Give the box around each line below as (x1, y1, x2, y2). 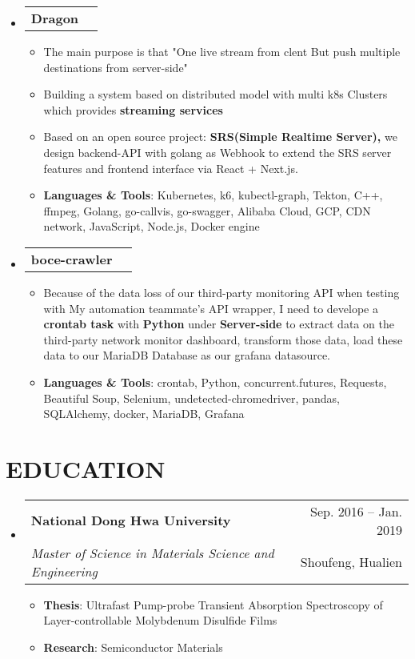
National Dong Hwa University (30, 511, 231, 530)
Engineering (30, 561, 98, 581)
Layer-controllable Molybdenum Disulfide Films (43, 612, 277, 629)
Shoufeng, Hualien (300, 553, 402, 572)
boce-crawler (30, 249, 113, 268)
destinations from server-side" (43, 58, 188, 75)
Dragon (30, 9, 79, 27)
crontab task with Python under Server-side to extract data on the (43, 315, 394, 332)
